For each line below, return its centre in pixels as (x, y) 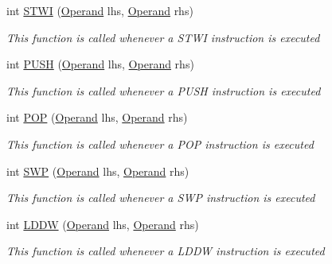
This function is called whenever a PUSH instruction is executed (164, 90)
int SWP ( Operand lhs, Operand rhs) (98, 171)
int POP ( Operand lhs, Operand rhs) (97, 117)
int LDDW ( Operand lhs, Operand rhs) (103, 224)
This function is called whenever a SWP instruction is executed (161, 198)
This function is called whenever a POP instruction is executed (160, 144)
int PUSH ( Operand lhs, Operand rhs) (100, 64)
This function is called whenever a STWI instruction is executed (163, 37)
